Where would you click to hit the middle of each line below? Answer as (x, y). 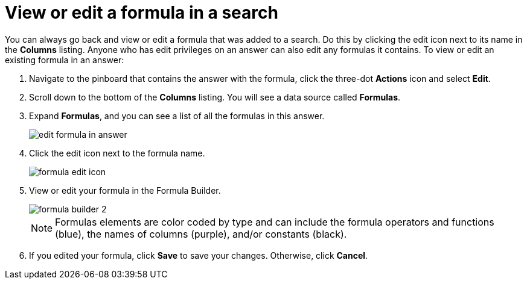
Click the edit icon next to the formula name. (117, 153)
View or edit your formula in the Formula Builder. (125, 190)
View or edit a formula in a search (142, 13)
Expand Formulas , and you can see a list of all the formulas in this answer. (177, 116)
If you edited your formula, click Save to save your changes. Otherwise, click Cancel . (199, 255)
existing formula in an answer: (65, 60)
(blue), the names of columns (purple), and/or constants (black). (201, 234)
